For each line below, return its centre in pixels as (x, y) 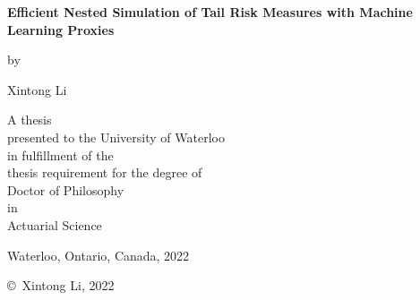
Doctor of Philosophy (66, 189)
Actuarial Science (55, 224)
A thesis (30, 120)
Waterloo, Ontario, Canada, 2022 (99, 255)
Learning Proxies (61, 29)
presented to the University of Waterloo (116, 137)
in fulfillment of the (60, 154)
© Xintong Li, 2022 (61, 285)
